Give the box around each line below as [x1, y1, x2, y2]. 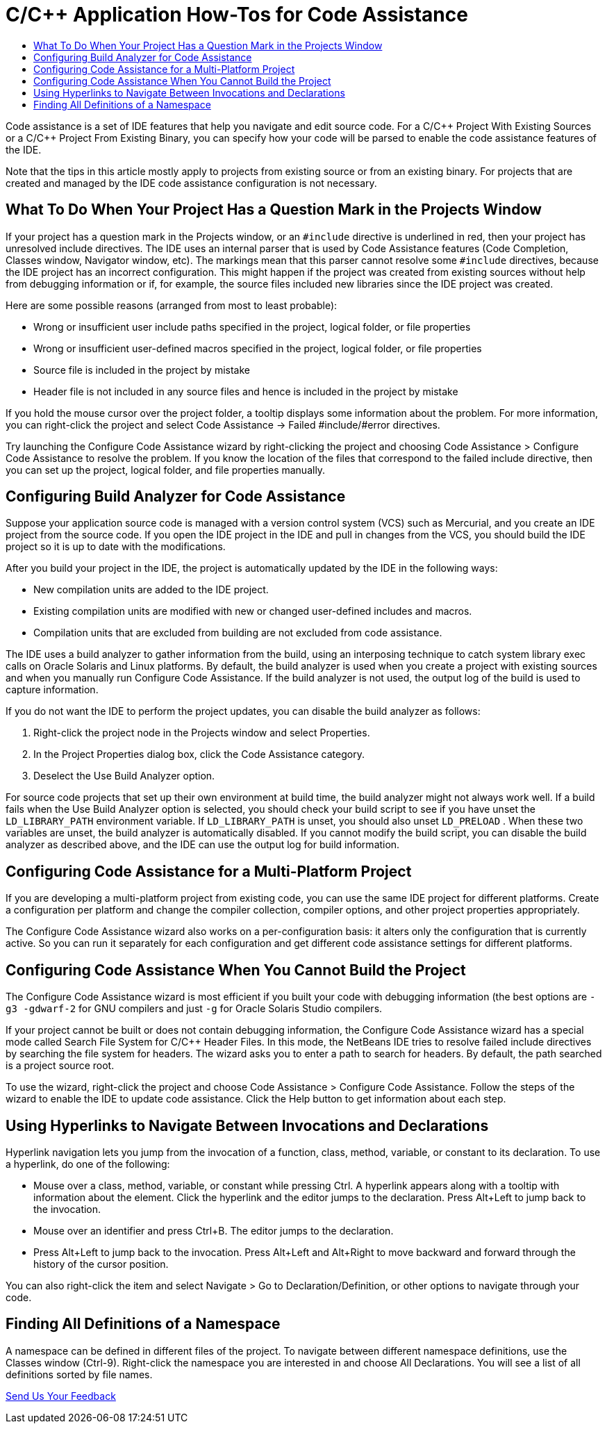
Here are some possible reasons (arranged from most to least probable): [6, 299, 338, 311]
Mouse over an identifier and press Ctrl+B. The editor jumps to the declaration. [33, 1224, 394, 1237]
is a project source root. [6, 1059, 115, 1072]
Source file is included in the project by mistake [33, 363, 250, 376]
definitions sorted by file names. [6, 1368, 153, 1380]
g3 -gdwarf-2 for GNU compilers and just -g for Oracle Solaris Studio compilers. [6, 1002, 383, 1015]
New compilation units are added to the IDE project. [33, 584, 269, 596]
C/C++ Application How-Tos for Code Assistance [6, 3, 468, 26]
